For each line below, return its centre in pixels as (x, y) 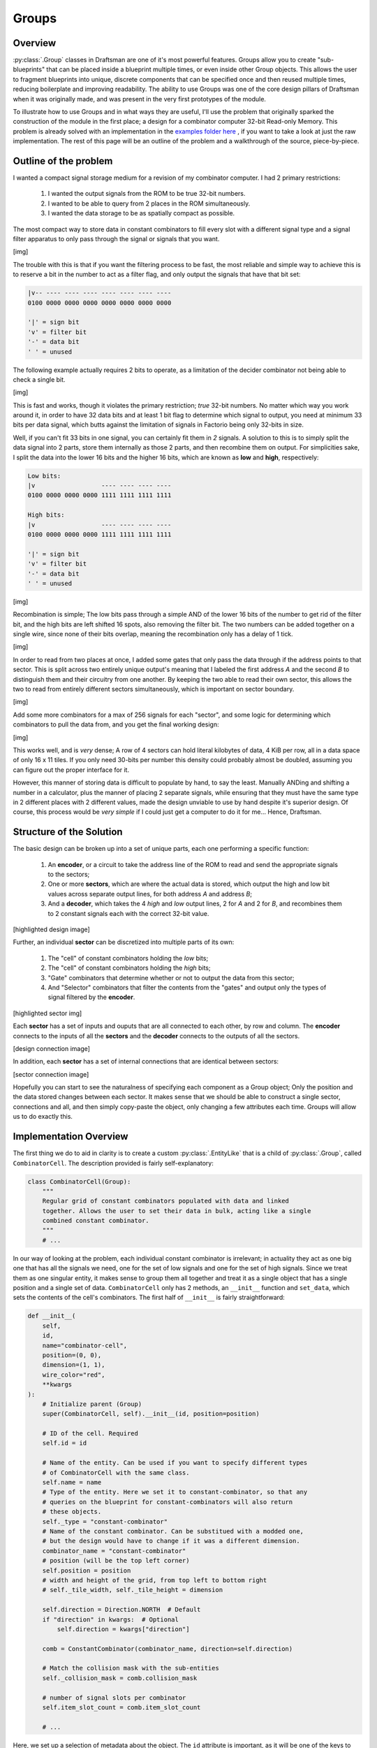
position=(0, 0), (72, 1355)
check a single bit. (39, 379)
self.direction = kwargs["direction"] (123, 1629)
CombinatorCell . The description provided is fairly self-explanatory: (113, 1163)
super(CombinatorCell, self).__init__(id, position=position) (151, 1414)
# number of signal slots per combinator (114, 1698)
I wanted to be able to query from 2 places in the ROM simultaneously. (149, 203)
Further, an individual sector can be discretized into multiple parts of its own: (124, 942)
